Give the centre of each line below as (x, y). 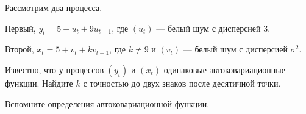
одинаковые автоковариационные (224, 69)
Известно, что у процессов (54, 69)
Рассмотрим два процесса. (54, 7)
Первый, (20, 28)
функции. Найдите (39, 83)
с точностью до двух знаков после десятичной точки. (182, 83)
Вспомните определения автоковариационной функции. (107, 103)
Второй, (20, 49)
